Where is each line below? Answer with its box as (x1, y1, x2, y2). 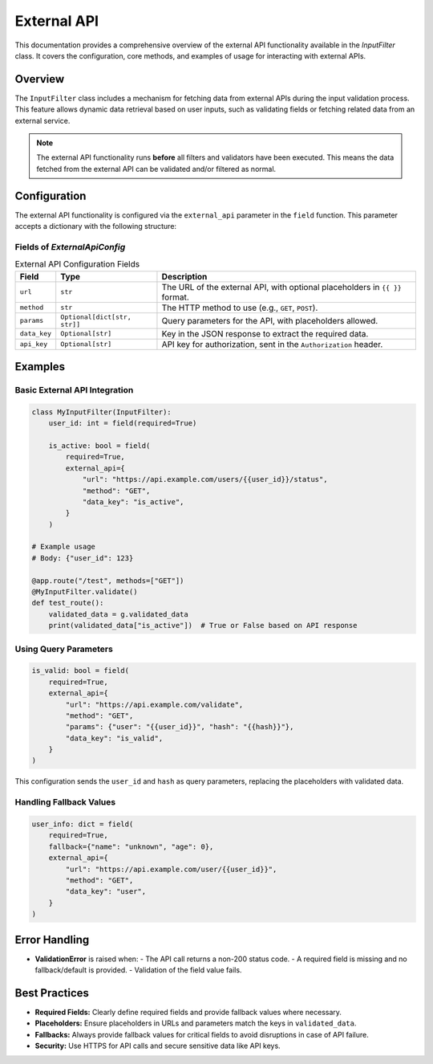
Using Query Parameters (14, 643, 114, 654)
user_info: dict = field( (31, 820, 134, 829)
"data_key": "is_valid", (65, 733, 164, 743)
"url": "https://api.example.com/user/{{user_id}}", (65, 864, 277, 874)
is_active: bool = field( (48, 441, 151, 450)
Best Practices (14, 986, 90, 1000)
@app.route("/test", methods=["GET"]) (31, 576, 184, 585)
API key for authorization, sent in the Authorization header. (161, 338, 383, 349)
